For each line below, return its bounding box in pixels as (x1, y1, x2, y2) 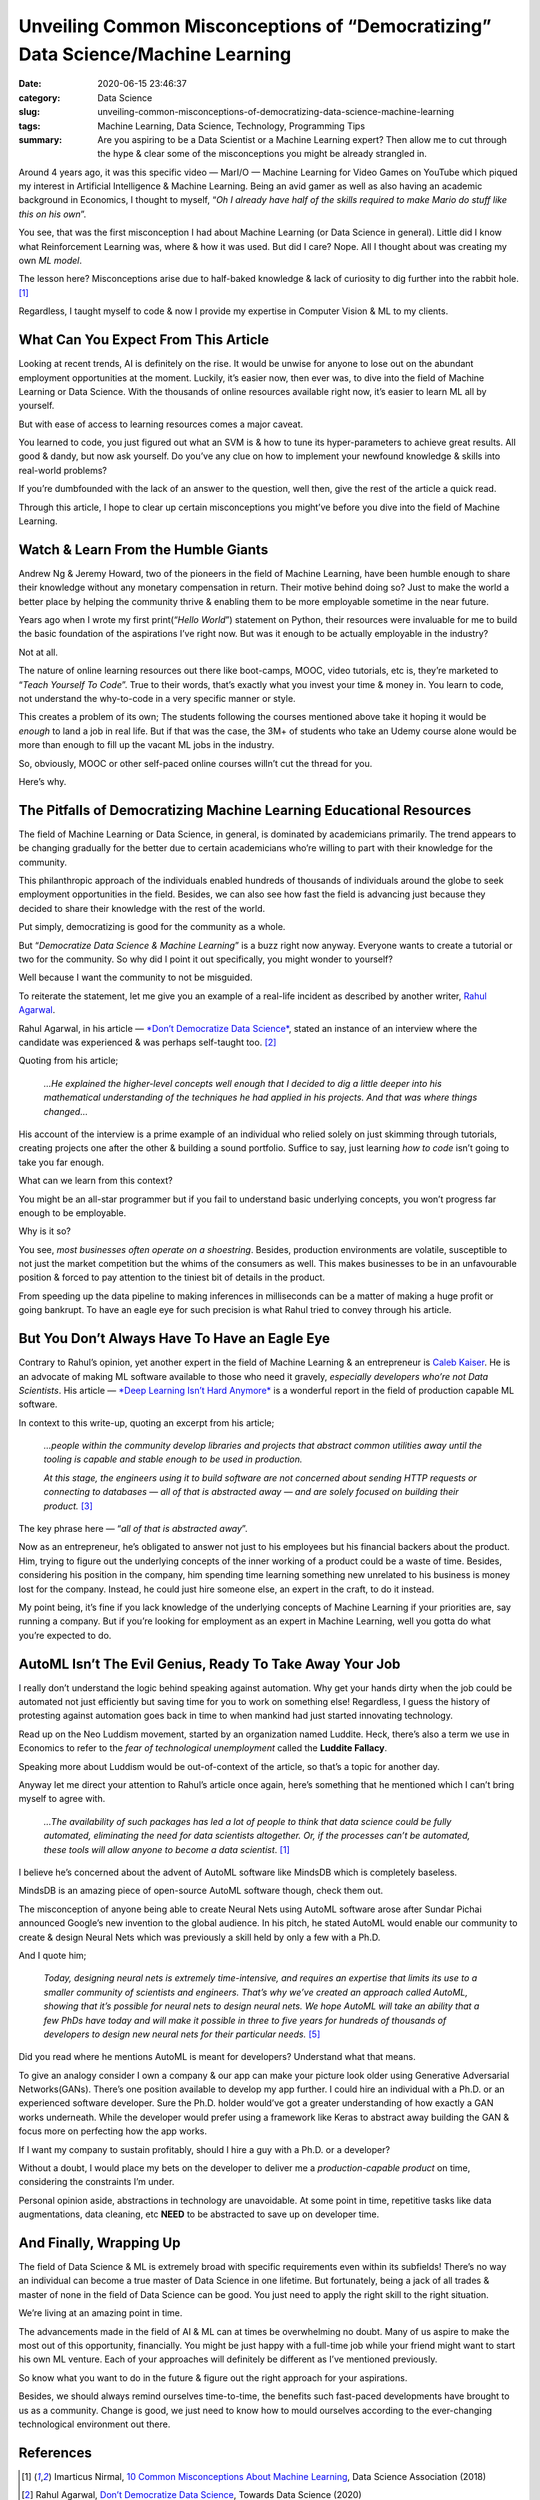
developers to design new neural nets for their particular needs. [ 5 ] (43, 2028, 321, 2040)
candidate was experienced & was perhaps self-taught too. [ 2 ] (18, 1036, 277, 1048)
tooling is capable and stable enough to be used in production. (43, 1453, 303, 1465)
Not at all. (18, 646, 59, 658)
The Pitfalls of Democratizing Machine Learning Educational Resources (18, 801, 472, 819)
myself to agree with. (18, 1793, 106, 1805)
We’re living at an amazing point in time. (18, 2307, 183, 2319)
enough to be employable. (18, 1206, 127, 1219)
